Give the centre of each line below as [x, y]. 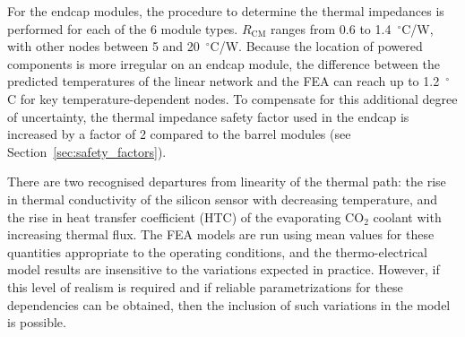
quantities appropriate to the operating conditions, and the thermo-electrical [217, 251]
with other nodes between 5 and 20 [103, 46]
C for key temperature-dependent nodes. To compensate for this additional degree [232, 98]
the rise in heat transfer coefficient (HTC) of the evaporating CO [186, 216]
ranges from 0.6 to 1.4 [331, 28]
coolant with [407, 216]
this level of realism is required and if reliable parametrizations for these [205, 286]
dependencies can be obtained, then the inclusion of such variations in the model [229, 304]
